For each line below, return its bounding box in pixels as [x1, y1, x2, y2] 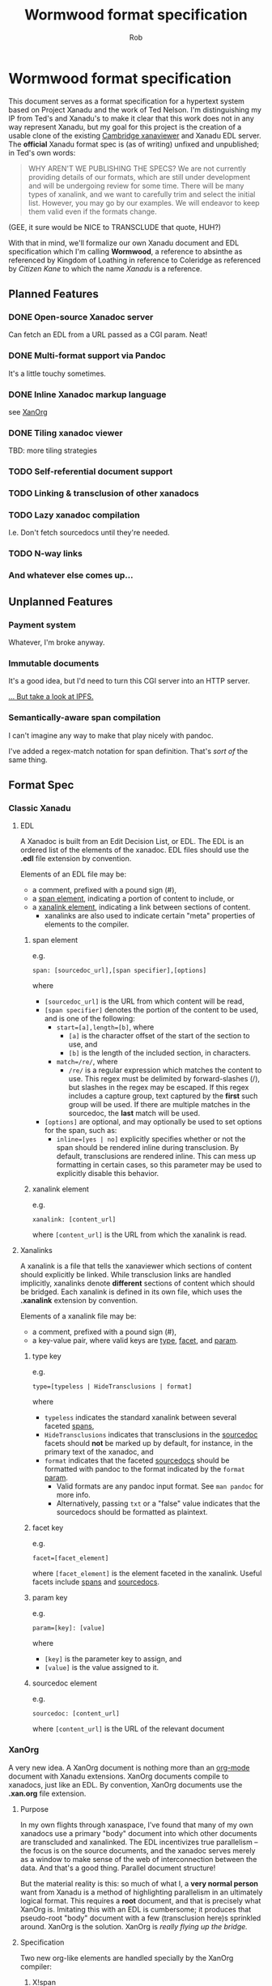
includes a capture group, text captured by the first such [68, 1091, 258, 1101]
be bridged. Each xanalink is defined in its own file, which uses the [19, 1287, 243, 1297]
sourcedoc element [32, 1678, 97, 1688]
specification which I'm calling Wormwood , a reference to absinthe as [8, 246, 243, 256]
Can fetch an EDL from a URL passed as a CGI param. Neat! [8, 330, 208, 339]
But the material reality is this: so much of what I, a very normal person [19, 1878, 259, 1888]
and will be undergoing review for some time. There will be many [28, 181, 244, 190]
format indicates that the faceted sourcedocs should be [44, 1455, 230, 1465]
